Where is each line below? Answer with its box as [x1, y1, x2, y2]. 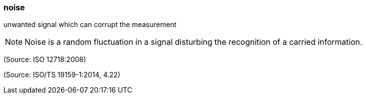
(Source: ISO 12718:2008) [3, 55, 86, 64]
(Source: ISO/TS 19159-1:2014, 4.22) [3, 70, 121, 79]
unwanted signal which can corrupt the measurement [3, 20, 177, 29]
